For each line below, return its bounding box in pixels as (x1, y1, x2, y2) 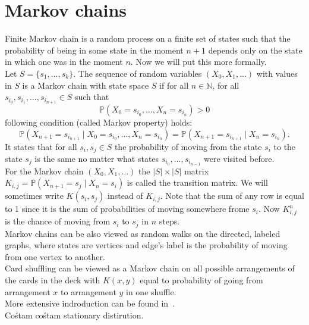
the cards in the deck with (5, 274, 100, 286)
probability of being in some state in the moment (5, 43, 184, 56)
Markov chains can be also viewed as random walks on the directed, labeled (5, 227, 280, 239)
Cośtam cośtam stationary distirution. (5, 308, 144, 321)
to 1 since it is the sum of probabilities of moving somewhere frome (5, 202, 250, 215)
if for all (159, 79, 189, 91)
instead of (108, 189, 143, 202)
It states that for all (5, 140, 77, 152)
